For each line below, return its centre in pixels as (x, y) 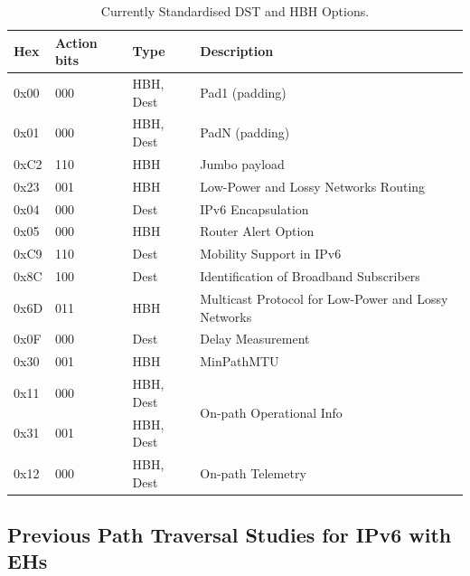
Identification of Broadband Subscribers (310, 276)
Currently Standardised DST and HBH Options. (235, 11)
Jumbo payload (242, 163)
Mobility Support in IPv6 (271, 254)
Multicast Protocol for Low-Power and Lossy (324, 298)
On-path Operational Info (271, 413)
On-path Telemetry (253, 472)
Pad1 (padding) (243, 92)
